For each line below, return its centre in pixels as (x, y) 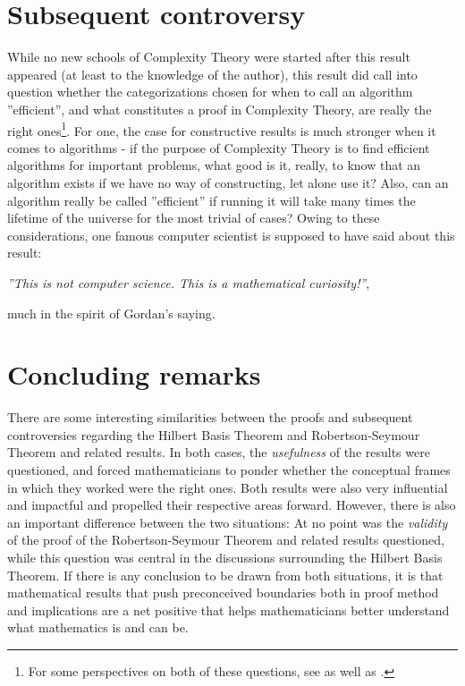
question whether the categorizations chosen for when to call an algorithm (210, 92)
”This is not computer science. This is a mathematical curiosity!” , (189, 282)
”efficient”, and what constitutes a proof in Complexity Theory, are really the (220, 109)
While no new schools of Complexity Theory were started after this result (209, 57)
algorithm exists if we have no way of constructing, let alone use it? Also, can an (228, 182)
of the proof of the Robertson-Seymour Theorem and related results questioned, (226, 540)
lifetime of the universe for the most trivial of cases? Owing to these (194, 218)
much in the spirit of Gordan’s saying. (111, 313)
